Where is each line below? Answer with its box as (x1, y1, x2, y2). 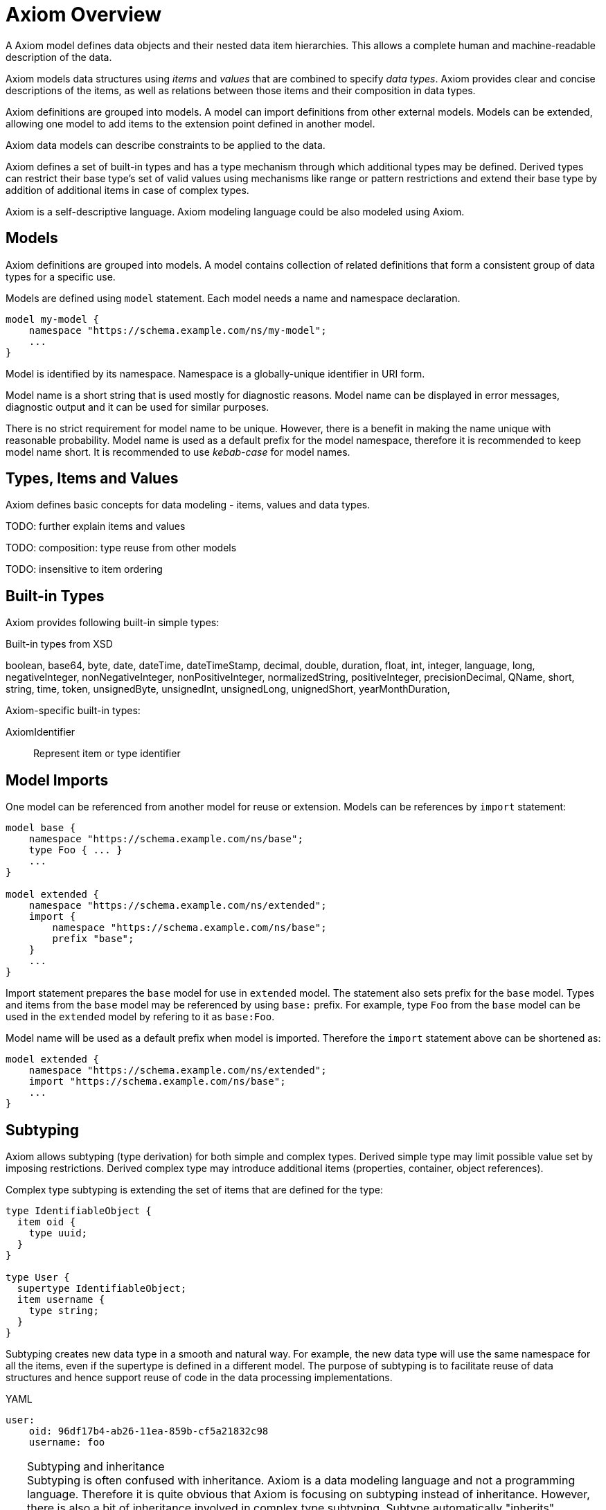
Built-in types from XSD (6, 638, 113, 650)
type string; (28, 1304, 99, 1316)
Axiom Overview (6, 3, 161, 26)
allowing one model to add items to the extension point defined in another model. (6, 117, 375, 130)
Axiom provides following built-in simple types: (6, 616, 220, 629)
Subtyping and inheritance (27, 1459, 165, 1473)
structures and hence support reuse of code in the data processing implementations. (6, 1371, 393, 1383)
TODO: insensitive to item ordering (6, 563, 163, 576)
